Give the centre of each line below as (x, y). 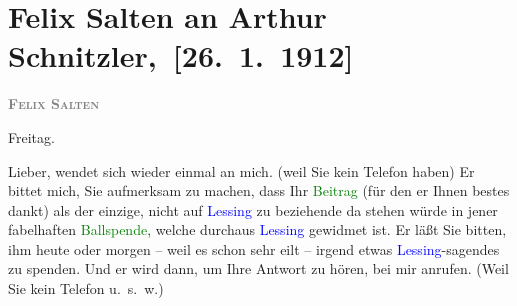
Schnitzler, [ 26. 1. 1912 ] (181, 55)
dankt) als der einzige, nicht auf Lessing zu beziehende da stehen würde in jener (253, 209)
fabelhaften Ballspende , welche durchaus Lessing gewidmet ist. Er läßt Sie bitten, (257, 229)
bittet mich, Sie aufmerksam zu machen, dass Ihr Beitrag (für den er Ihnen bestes (259, 190)
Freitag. (31, 136)
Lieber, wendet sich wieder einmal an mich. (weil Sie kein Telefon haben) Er (241, 170)
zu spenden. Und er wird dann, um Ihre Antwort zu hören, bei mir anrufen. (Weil (258, 268)
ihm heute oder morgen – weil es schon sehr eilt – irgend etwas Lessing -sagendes (254, 248)
